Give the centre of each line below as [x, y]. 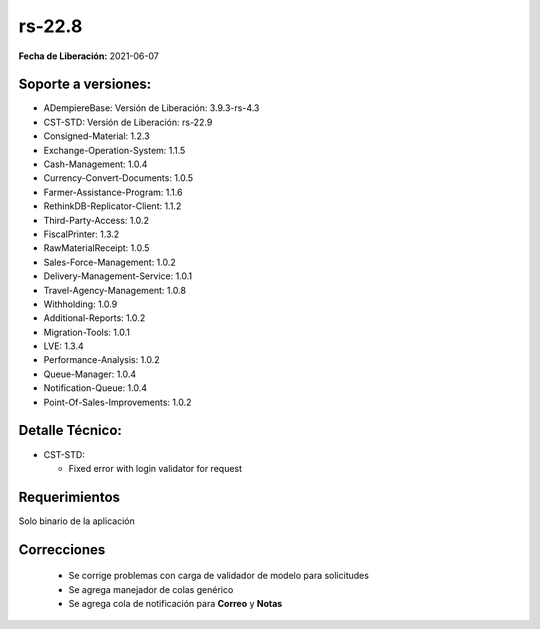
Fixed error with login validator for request [155, 468]
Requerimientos [69, 496]
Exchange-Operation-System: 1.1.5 [114, 150]
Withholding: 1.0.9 [80, 304]
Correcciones [62, 549]
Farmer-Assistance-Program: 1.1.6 [113, 192]
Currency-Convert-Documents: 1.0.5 [118, 178]
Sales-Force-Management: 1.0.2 [110, 262]
